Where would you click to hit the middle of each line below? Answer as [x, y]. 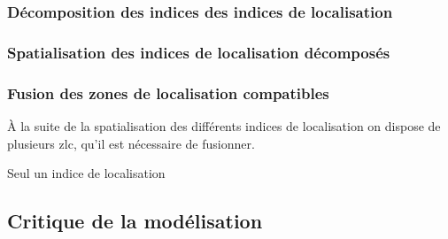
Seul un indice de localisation [86, 173]
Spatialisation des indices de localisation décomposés [199, 52]
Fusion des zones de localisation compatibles [168, 93]
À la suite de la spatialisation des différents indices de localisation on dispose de [224, 125]
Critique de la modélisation [135, 221]
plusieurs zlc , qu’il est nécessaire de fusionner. [131, 143]
